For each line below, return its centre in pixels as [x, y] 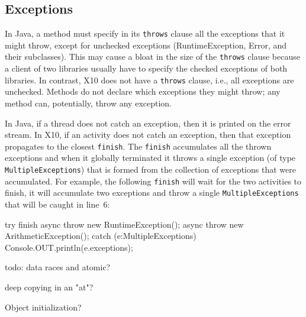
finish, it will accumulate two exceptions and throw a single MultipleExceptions [152, 193]
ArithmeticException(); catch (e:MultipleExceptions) [101, 236]
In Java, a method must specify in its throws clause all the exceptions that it [145, 33]
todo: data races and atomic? [58, 267]
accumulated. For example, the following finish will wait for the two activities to [153, 181]
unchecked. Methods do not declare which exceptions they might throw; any [143, 91]
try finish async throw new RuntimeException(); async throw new [124, 224]
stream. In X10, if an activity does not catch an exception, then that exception [148, 135]
